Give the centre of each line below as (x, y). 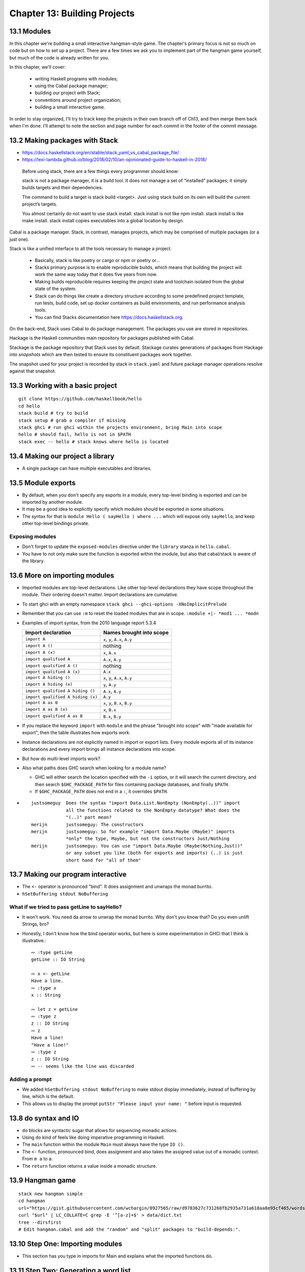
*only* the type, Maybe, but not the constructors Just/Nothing (148, 839)
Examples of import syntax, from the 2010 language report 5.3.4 (89, 623)
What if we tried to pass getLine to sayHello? (66, 907)
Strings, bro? (36, 924)
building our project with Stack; (68, 93)
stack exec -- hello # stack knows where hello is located (94, 442)
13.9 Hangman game (43, 1180)
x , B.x (110, 709)
